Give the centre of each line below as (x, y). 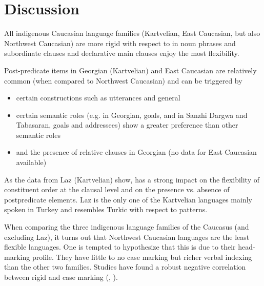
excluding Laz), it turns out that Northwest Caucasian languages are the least (127, 237)
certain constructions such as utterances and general (98, 98)
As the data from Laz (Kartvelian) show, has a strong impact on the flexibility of (132, 179)
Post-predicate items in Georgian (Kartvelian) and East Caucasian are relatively (130, 70)
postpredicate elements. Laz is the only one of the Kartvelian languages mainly (128, 199)
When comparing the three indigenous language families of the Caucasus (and (127, 227)
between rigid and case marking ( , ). (61, 277)
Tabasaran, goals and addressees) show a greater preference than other (127, 125)
